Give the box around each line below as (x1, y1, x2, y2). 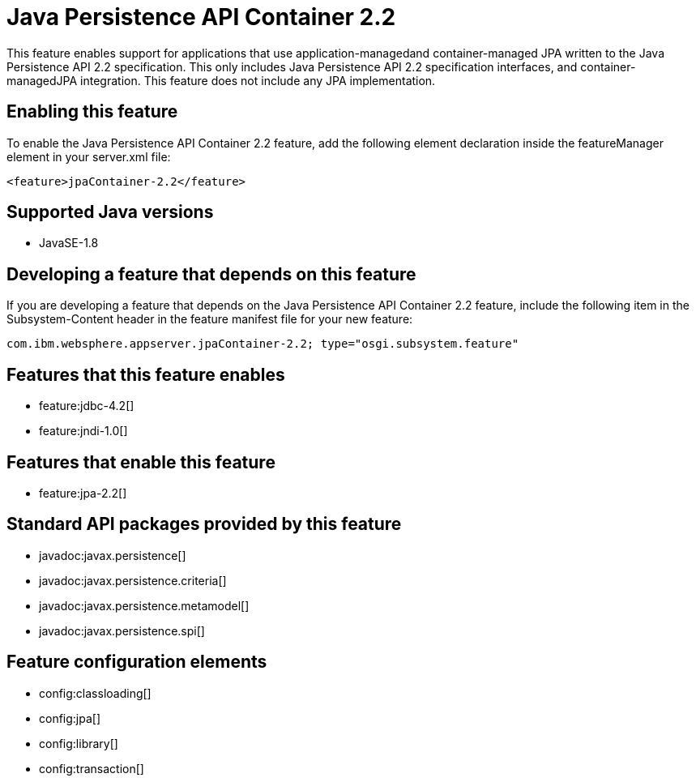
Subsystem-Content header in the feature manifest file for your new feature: (6, 312, 413, 327)
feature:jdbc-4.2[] (39, 399, 135, 413)
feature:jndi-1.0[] (39, 424, 128, 438)
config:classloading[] (39, 686, 152, 700)
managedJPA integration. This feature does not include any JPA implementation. (6, 73, 436, 88)
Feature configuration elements (6, 652, 267, 673)
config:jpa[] (39, 711, 101, 725)
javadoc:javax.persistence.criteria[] (39, 573, 227, 588)
